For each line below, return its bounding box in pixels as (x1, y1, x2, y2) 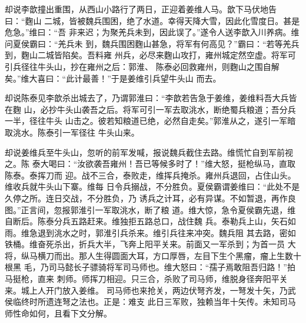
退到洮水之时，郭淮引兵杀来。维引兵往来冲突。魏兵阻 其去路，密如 (37, 226, 296, 238)
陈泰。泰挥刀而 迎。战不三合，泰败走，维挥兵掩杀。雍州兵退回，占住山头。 (5, 169, 296, 181)
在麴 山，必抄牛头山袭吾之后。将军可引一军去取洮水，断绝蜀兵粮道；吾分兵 (5, 103, 296, 115)
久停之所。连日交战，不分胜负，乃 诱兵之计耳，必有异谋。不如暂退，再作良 (5, 191, 296, 204)
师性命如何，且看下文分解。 (5, 307, 112, 319)
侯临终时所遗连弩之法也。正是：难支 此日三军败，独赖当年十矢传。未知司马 (5, 295, 296, 308)
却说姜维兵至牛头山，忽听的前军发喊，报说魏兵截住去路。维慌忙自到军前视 (5, 146, 293, 158)
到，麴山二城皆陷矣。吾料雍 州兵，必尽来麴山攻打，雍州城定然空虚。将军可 (5, 49, 296, 61)
